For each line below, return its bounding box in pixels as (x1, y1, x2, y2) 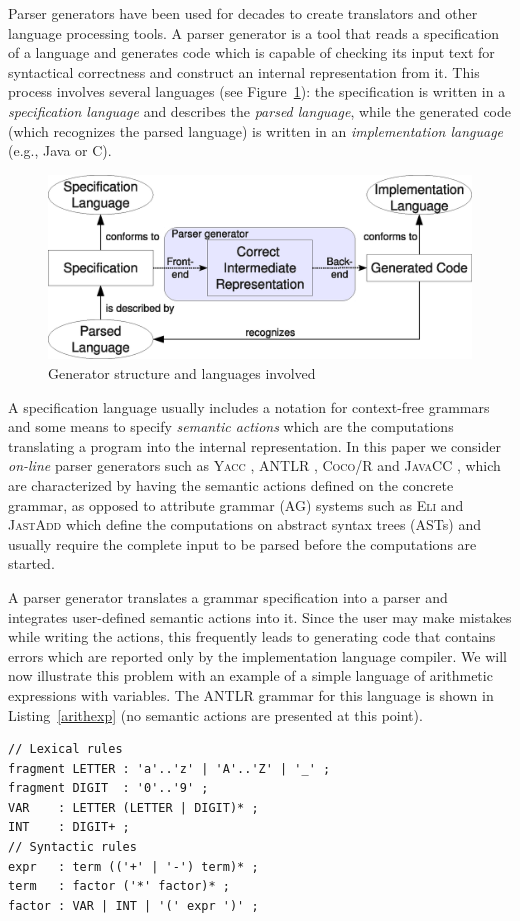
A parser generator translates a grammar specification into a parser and (8, 586, 448, 607)
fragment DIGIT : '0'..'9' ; (8, 781, 209, 796)
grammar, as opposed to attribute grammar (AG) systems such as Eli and (8, 494, 464, 515)
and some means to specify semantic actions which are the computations (8, 416, 454, 437)
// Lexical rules (8, 742, 123, 757)
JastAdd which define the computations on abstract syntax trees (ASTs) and (8, 514, 481, 535)
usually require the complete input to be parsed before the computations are (8, 533, 477, 554)
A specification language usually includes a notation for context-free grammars (8, 396, 490, 417)
